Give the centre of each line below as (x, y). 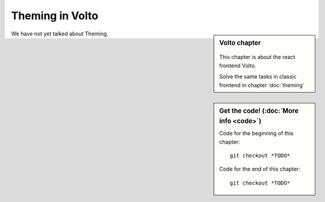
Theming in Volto (55, 16)
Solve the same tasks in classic (258, 77)
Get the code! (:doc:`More (259, 111)
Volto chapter (240, 43)
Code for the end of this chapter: (260, 169)
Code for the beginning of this (257, 133)
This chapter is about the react (257, 57)
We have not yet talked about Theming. (60, 34)
